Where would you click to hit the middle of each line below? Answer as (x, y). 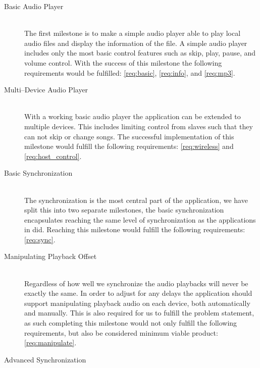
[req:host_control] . (53, 156)
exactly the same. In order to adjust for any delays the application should (138, 293)
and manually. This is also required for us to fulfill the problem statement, (139, 313)
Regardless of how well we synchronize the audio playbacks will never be (136, 283)
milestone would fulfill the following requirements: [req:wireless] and (129, 146)
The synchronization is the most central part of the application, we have (136, 200)
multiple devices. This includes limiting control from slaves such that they (139, 126)
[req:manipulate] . (50, 343)
